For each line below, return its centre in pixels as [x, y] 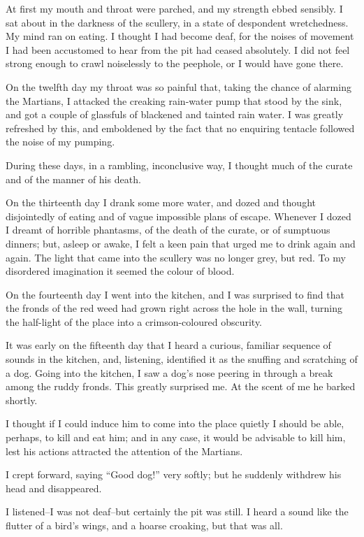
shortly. [22, 400]
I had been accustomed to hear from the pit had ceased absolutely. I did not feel [178, 49]
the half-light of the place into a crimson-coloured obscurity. [134, 321]
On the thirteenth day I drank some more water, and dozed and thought [161, 202]
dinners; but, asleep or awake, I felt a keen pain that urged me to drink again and [181, 243]
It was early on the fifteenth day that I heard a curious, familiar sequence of [168, 345]
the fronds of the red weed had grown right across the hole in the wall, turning [174, 308]
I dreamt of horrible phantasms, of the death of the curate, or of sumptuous [168, 230]
